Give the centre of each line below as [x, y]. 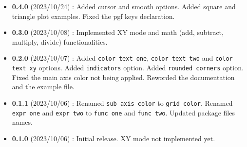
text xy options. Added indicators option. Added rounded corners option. [128, 68]
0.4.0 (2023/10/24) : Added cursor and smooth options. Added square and [124, 6]
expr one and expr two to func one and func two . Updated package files [123, 112]
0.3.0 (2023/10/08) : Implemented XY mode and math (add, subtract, [118, 32]
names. [22, 122]
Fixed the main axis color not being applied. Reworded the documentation [123, 77]
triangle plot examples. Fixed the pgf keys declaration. [93, 16]
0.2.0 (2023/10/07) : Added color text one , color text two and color [122, 58]
